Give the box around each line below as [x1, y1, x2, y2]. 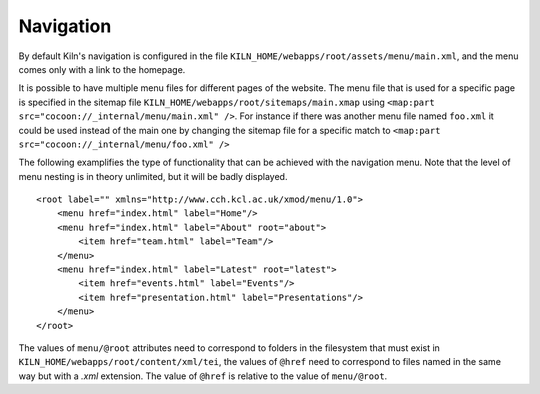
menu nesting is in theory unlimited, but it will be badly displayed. [18, 170, 288, 182]
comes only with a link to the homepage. [18, 63, 186, 75]
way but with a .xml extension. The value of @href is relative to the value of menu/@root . [18, 370, 388, 382]
